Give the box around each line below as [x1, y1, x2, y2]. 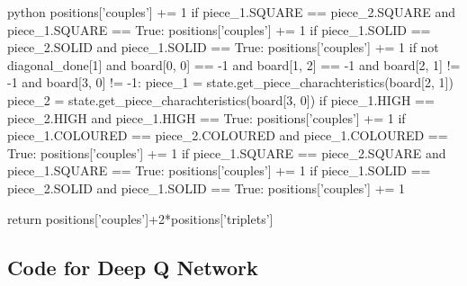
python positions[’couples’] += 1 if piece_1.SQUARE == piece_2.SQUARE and [7, 3, 456, 21]
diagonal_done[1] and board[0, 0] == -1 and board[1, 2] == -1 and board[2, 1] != [7, 55, 461, 74]
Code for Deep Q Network [7, 253, 258, 281]
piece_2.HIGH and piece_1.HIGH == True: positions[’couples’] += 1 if [7, 108, 406, 127]
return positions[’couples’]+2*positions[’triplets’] [7, 209, 274, 228]
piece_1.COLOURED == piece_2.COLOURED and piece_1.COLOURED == [7, 126, 448, 145]
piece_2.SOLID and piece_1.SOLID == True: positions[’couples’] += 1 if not [7, 38, 439, 57]
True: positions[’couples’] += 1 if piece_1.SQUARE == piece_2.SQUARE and [7, 143, 446, 162]
